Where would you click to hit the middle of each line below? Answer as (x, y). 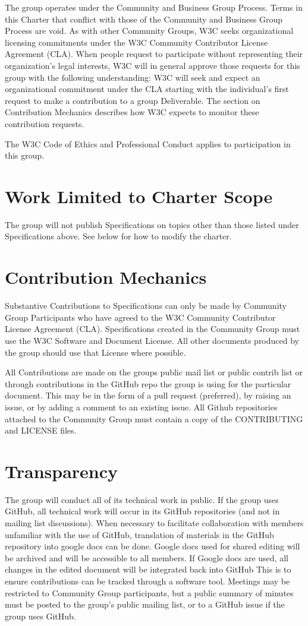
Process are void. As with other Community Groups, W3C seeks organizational (149, 31)
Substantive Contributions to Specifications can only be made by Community (146, 306)
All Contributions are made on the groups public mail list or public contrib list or (154, 372)
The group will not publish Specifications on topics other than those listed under (152, 224)
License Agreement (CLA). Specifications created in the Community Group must (153, 329)
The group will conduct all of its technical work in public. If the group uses (142, 499)
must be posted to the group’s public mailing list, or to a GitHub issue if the (145, 604)
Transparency (62, 471)
